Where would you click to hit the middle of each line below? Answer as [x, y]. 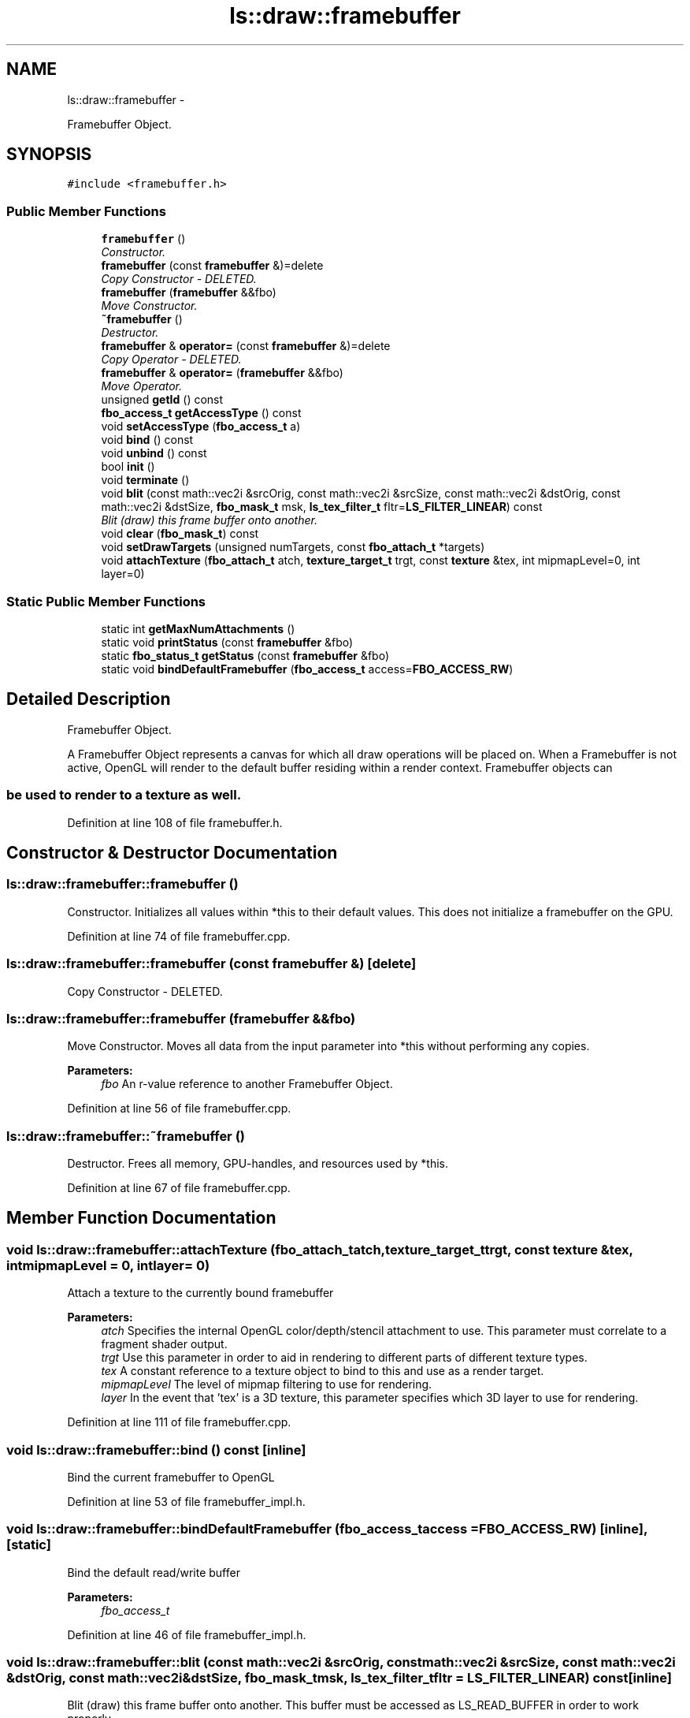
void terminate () [145, 480]
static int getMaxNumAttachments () [198, 628]
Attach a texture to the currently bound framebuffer [200, 1293]
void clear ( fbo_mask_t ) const [180, 534]
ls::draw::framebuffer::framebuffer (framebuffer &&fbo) [181, 1018]
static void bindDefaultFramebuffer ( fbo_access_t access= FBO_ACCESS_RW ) [307, 669]
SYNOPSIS [49, 155]
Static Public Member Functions [106, 601]
